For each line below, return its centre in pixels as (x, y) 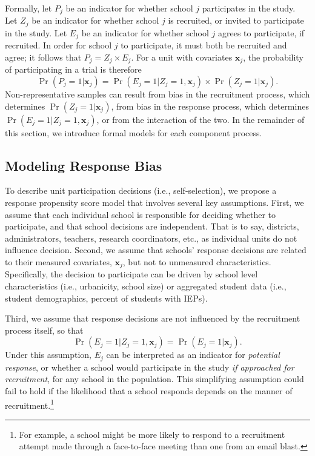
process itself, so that (44, 330)
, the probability (273, 57)
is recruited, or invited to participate (236, 20)
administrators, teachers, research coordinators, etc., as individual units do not (151, 238)
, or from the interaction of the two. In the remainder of (201, 119)
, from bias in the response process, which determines (210, 106)
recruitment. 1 (29, 404)
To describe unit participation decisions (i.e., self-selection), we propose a (141, 190)
